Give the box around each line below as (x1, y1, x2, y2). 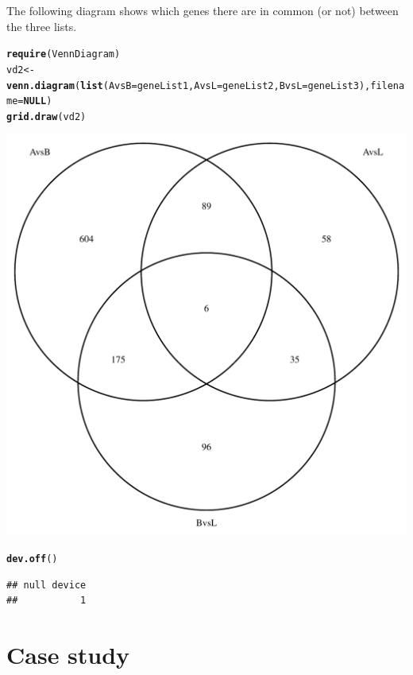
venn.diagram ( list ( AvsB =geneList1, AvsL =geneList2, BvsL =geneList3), (6, 80, 371, 91)
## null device (6, 579, 87, 591)
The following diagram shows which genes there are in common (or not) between (6, 2, 399, 18)
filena (370, 80, 405, 91)
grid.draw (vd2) (6, 111, 87, 122)
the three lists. (6, 17, 77, 34)
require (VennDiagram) (6, 48, 121, 60)
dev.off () (6, 553, 58, 565)
